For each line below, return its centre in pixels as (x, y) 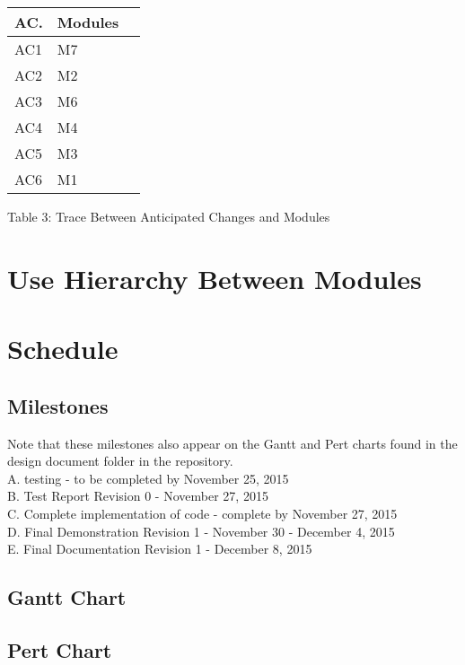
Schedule (63, 349)
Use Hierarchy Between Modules (215, 278)
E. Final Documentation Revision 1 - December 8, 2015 (160, 549)
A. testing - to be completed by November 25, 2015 (148, 478)
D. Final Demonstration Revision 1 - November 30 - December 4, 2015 (201, 531)
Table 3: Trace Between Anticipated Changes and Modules (169, 216)
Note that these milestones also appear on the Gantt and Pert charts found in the (232, 443)
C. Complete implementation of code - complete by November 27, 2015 (202, 513)
